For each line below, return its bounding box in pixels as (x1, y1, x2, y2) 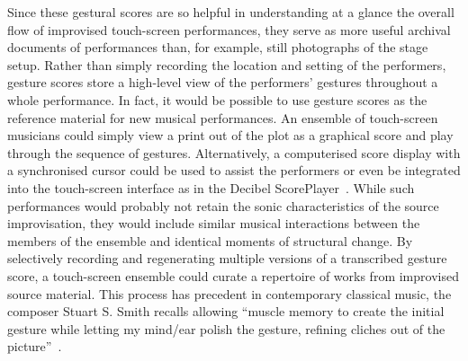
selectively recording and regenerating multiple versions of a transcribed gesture (7, 249, 447, 268)
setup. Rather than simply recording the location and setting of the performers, (7, 55, 446, 74)
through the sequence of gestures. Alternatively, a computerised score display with (7, 143, 461, 162)
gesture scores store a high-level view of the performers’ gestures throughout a (7, 73, 438, 92)
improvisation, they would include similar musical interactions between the (7, 214, 420, 233)
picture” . (7, 337, 62, 356)
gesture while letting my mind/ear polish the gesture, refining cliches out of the (7, 319, 445, 338)
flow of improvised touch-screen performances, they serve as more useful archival (7, 20, 451, 39)
